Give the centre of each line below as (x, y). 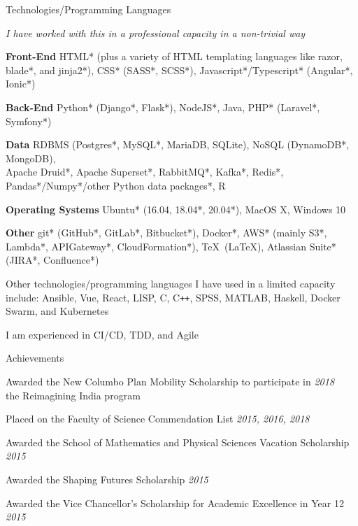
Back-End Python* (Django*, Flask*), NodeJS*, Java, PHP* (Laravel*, (163, 107)
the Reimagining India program (73, 395)
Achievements (35, 358)
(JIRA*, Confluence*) (52, 260)
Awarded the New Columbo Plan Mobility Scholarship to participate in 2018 (170, 381)
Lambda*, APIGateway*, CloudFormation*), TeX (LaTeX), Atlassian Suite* (171, 246)
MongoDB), (31, 158)
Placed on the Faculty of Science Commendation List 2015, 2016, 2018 (158, 419)
